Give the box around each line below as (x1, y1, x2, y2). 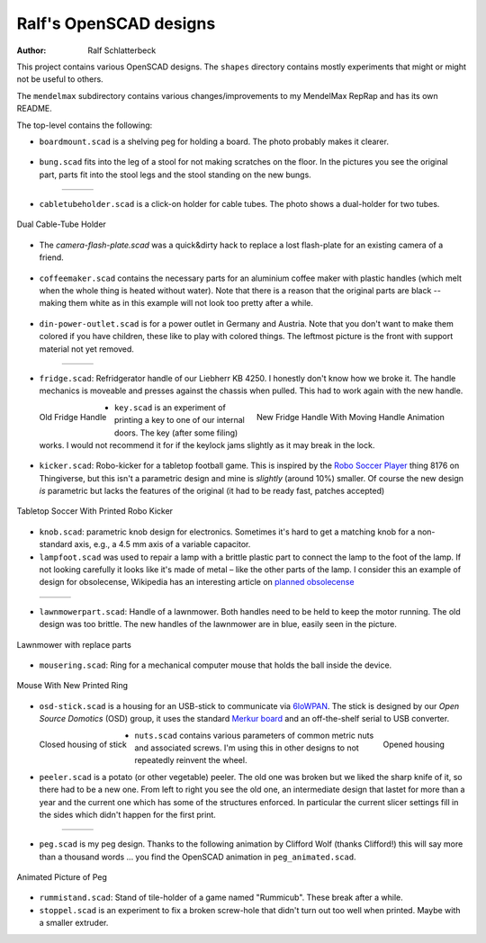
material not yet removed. (39, 343, 135, 355)
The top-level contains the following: (16, 120, 153, 130)
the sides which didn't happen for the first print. (39, 809, 216, 820)
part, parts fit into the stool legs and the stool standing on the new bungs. (39, 169, 312, 180)
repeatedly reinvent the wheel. (134, 755, 247, 766)
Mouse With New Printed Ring (16, 680, 129, 691)
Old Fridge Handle (39, 411, 107, 422)
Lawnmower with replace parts (16, 639, 132, 650)
